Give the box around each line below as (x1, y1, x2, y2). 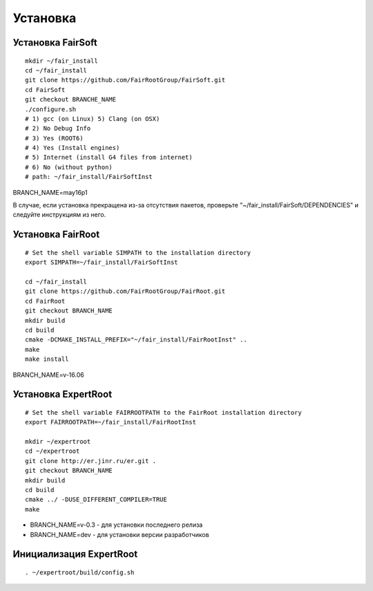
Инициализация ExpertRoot (12, 548, 138, 560)
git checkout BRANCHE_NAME (25, 95, 117, 104)
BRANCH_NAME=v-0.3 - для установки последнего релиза (30, 520, 203, 529)
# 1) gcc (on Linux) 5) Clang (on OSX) (25, 115, 160, 122)
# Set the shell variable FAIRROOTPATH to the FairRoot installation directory (25, 409, 302, 416)
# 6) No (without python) (25, 163, 113, 171)
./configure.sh (25, 105, 77, 113)
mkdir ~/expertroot (25, 438, 91, 446)
